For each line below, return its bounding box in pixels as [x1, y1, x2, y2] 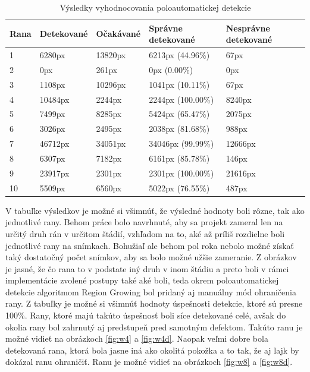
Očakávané [96, 27, 141, 40]
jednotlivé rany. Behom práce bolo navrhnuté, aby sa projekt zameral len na [5, 216, 283, 228]
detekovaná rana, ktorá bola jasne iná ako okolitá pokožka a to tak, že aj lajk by [5, 343, 299, 356]
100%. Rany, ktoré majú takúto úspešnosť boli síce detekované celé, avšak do [5, 309, 286, 321]
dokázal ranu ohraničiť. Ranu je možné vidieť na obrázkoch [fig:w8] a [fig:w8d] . [5, 355, 293, 368]
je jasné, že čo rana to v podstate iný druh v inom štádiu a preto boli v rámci [5, 262, 289, 275]
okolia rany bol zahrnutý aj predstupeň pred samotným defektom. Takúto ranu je [5, 320, 303, 333]
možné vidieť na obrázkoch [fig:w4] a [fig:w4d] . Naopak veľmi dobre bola [5, 332, 268, 345]
